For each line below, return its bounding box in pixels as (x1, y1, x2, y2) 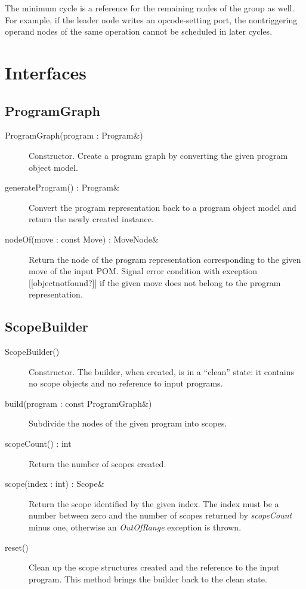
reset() (5, 541, 29, 553)
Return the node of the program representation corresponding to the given (29, 253, 301, 265)
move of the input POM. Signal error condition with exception (29, 265, 258, 277)
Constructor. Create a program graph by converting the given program (29, 149, 288, 161)
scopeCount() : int (5, 437, 72, 450)
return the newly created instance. (29, 213, 154, 225)
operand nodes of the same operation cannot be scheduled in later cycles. (5, 25, 273, 38)
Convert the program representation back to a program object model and (29, 201, 296, 213)
